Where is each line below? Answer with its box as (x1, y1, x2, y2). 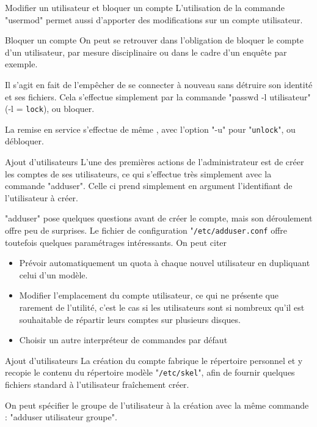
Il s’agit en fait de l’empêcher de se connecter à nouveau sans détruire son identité (5, 78, 313, 91)
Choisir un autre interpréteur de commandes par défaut (19, 333, 228, 346)
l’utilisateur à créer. (5, 191, 78, 204)
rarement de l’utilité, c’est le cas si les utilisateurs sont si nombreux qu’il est (19, 301, 305, 314)
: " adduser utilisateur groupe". (5, 410, 117, 423)
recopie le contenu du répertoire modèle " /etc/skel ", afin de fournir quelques (5, 366, 295, 379)
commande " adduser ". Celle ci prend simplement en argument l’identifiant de (5, 179, 293, 192)
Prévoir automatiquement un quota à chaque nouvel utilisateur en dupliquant (19, 256, 310, 269)
